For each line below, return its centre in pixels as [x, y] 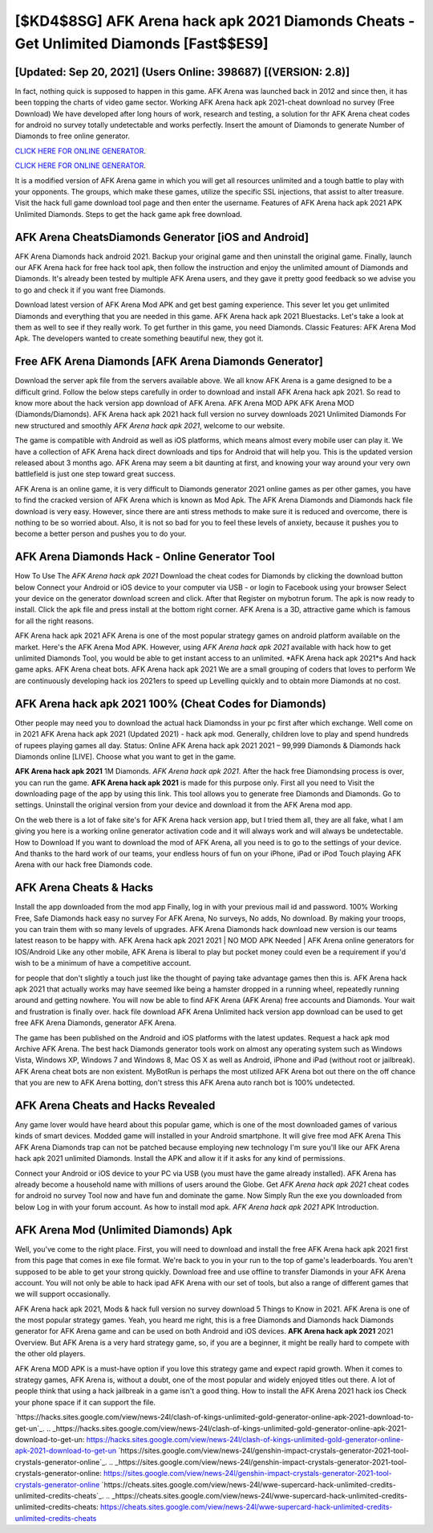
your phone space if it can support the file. [85, 1402]
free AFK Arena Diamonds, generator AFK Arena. [95, 1023]
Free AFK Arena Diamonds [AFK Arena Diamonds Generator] [169, 362]
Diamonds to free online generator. [72, 136]
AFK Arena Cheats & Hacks [84, 888]
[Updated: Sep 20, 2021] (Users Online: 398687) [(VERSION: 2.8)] [182, 72]
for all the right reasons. [54, 621]
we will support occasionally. [63, 1294]
